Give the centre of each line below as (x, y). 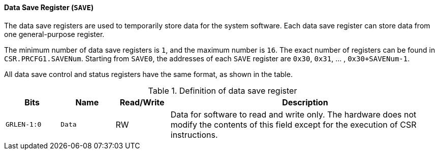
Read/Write (142, 102)
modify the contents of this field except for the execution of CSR (293, 124)
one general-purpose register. (54, 34)
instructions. (194, 134)
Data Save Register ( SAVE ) (49, 7)
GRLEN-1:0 (24, 125)
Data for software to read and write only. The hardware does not (293, 114)
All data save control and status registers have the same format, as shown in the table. (148, 74)
